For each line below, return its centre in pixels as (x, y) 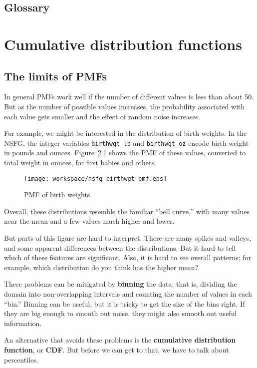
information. (23, 323)
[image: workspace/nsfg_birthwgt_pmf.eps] (96, 179)
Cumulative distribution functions (123, 44)
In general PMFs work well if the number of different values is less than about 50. (129, 97)
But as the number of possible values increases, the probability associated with (125, 106)
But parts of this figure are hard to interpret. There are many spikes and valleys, (128, 238)
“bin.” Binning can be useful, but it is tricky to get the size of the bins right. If (125, 303)
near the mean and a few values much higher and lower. (89, 221)
